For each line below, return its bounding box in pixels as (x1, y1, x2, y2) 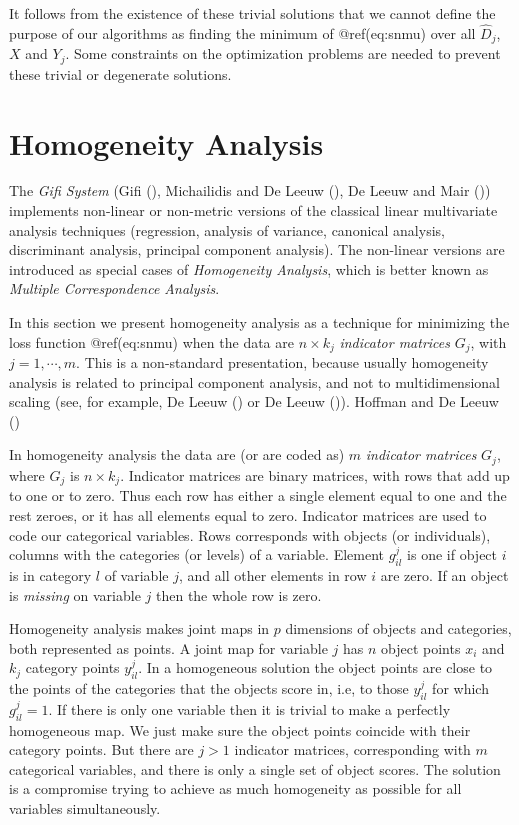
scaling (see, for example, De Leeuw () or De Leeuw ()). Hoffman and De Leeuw (9, 391, 499, 412)
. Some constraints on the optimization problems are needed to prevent (65, 43, 501, 64)
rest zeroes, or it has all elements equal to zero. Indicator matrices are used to (9, 504, 487, 525)
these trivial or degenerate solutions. (9, 63, 232, 84)
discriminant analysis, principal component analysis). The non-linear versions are (9, 239, 505, 260)
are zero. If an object (380, 564, 509, 585)
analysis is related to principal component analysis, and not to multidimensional (9, 371, 500, 392)
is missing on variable (9, 584, 141, 605)
